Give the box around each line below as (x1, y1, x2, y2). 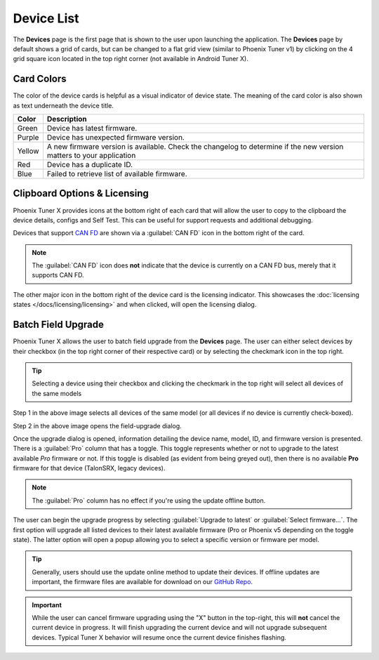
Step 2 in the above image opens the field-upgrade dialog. (13, 421, 182, 430)
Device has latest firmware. (46, 124, 138, 133)
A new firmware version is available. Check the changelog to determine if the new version (46, 142, 344, 152)
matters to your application (46, 151, 136, 161)
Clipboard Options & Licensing (13, 187, 149, 199)
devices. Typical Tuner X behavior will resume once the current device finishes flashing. (32, 633, 287, 642)
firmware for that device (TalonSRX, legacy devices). (13, 464, 166, 473)
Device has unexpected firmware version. (46, 133, 185, 143)
